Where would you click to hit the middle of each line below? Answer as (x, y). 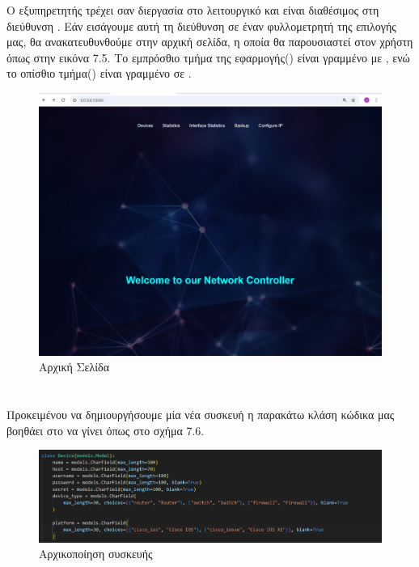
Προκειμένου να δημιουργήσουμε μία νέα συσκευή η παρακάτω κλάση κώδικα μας (201, 414)
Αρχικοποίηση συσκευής (96, 554)
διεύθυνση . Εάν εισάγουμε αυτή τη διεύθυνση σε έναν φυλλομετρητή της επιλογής (201, 25)
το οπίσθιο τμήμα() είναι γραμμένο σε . (99, 73)
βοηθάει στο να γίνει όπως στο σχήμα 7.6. (106, 430)
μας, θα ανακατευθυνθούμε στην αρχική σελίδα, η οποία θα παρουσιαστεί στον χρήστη (210, 42)
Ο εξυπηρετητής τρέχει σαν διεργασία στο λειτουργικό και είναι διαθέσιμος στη (193, 10)
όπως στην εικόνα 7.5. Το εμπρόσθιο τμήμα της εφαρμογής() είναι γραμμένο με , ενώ (208, 57)
